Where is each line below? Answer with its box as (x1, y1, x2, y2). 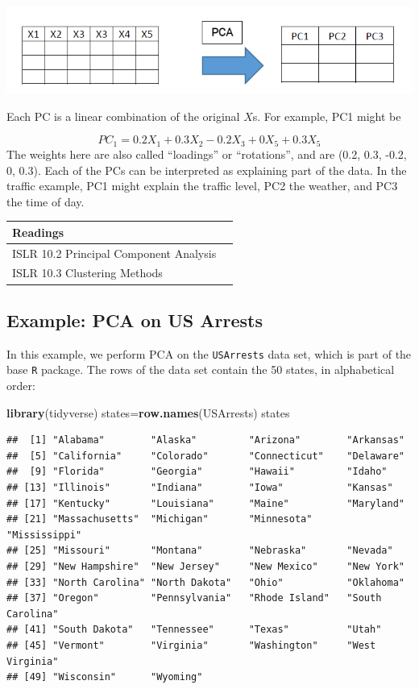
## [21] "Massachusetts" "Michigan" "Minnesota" (6, 513, 313, 525)
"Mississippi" (6, 529, 82, 541)
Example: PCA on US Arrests (6, 307, 263, 332)
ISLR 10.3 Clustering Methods (12, 264, 163, 281)
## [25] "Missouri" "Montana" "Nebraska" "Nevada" (6, 545, 393, 557)
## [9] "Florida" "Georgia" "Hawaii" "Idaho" (6, 466, 388, 478)
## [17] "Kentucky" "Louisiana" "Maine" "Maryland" (6, 497, 404, 509)
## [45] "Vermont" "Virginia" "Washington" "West (6, 640, 376, 651)
